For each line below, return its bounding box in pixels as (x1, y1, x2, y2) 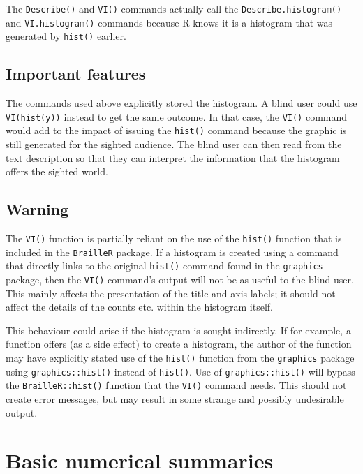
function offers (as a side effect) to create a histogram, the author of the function (6, 336, 352, 351)
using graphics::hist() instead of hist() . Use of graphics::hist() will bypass (6, 364, 355, 378)
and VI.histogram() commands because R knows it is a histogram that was (6, 15, 332, 29)
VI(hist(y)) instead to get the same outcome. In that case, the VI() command (6, 109, 348, 124)
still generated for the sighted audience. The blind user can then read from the (6, 137, 342, 151)
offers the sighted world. (6, 164, 108, 179)
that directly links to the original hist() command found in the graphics (6, 258, 323, 273)
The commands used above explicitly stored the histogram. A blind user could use (6, 96, 357, 110)
